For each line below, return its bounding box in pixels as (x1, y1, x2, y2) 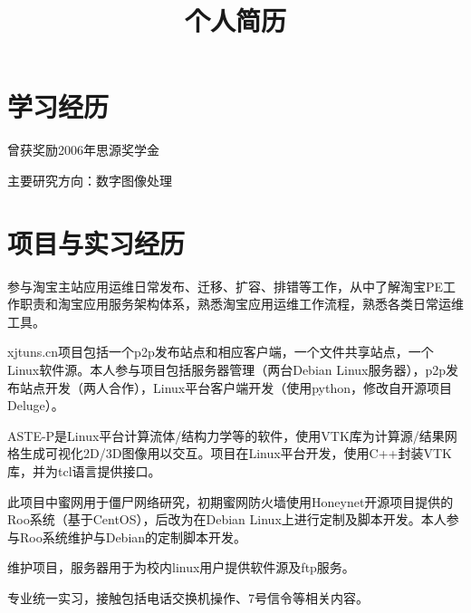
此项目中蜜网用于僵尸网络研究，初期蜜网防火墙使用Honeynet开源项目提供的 (7, 492, 454, 511)
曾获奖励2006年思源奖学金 (7, 140, 159, 159)
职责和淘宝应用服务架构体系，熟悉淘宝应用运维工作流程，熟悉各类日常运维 (19, 294, 464, 313)
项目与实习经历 (7, 224, 186, 261)
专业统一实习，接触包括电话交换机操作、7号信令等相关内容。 (7, 588, 369, 607)
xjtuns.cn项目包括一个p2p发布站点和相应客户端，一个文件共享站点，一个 (7, 342, 434, 361)
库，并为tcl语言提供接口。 (7, 461, 161, 480)
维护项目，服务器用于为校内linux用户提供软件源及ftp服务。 (7, 558, 355, 577)
